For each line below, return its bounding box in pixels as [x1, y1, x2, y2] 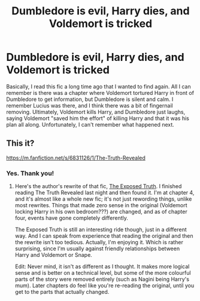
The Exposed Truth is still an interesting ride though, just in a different [14, 226, 187, 234]
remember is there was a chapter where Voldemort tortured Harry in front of [6, 89, 195, 96]
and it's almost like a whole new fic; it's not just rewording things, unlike [14, 195, 192, 202]
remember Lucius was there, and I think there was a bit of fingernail [6, 102, 173, 109]
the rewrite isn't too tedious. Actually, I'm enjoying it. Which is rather [14, 239, 184, 246]
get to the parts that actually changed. [14, 288, 110, 296]
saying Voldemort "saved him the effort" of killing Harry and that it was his [6, 115, 190, 122]
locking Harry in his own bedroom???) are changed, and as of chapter [14, 208, 187, 216]
